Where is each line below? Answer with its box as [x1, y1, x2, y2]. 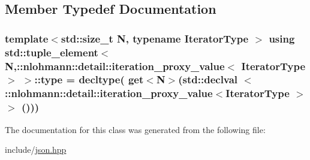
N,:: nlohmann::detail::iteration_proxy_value [5, 58, 225, 73]
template [5, 31, 49, 46]
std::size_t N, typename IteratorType [61, 31, 249, 46]
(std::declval [178, 72, 238, 87]
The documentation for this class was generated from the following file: [5, 123, 266, 135]
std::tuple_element [5, 44, 98, 59]
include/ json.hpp [5, 143, 67, 156]
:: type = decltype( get [34, 72, 144, 87]
